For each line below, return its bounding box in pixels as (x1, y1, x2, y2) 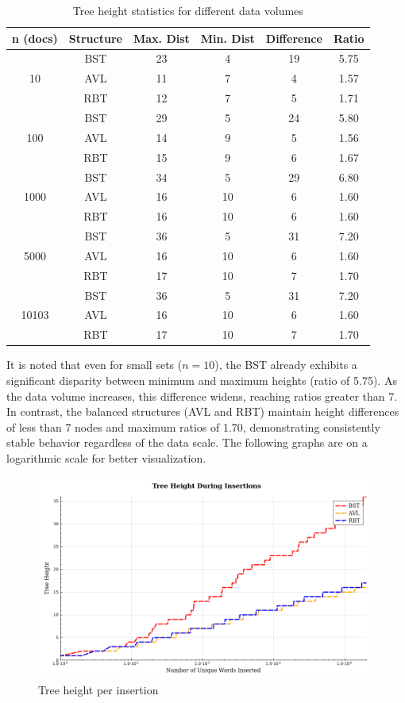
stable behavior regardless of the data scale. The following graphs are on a (6, 434, 368, 451)
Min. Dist (200, 29, 255, 46)
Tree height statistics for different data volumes (72, 2, 303, 18)
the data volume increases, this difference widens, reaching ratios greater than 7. (6, 387, 398, 404)
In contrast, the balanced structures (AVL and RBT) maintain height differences (6, 403, 399, 420)
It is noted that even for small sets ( (6, 356, 183, 373)
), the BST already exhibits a (214, 356, 357, 373)
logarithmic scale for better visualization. (6, 449, 206, 466)
